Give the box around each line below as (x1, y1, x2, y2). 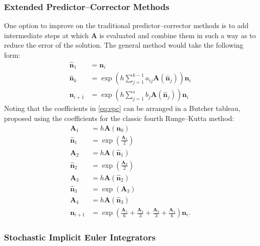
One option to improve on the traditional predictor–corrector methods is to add (4, 20, 249, 31)
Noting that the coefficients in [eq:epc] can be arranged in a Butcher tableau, (4, 103, 240, 113)
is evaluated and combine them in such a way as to (99, 30, 256, 40)
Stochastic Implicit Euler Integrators (4, 230, 156, 243)
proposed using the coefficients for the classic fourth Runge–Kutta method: (4, 112, 234, 123)
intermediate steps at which (4, 30, 89, 40)
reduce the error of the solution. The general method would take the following (4, 40, 243, 50)
